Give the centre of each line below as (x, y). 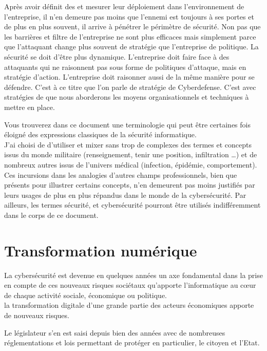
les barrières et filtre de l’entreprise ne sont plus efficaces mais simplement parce (130, 36)
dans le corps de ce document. (51, 215)
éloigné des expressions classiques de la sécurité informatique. (100, 134)
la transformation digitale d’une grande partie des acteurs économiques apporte (129, 305)
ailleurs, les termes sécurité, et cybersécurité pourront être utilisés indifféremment (132, 205)
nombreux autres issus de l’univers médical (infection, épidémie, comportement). (131, 164)
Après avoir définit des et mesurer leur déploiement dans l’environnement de (124, 6)
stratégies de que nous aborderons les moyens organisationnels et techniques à (127, 97)
